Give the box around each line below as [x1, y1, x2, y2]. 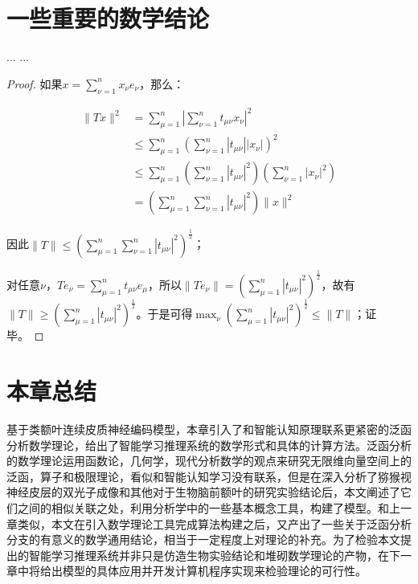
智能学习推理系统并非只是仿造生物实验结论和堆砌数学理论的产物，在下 [28, 546, 400, 563]
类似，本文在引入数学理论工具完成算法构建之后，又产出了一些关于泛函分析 [17, 515, 412, 532]
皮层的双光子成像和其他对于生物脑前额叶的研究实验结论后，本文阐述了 [28, 484, 400, 500]
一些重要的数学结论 [6, 2, 210, 35]
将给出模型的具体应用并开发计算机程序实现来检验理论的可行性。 [28, 562, 367, 579]
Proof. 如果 [6, 75, 63, 92]
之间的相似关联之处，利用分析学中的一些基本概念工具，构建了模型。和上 [17, 500, 400, 516]
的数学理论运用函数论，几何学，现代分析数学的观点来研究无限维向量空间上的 [6, 452, 412, 469]
